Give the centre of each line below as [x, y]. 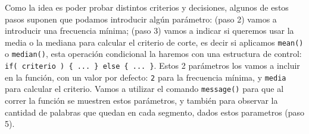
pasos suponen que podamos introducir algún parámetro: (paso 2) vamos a [141, 19]
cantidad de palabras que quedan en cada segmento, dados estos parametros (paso [155, 112]
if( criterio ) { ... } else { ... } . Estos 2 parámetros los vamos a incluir [152, 66]
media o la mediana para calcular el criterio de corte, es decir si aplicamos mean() [154, 42]
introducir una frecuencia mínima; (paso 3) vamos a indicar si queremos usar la [149, 31]
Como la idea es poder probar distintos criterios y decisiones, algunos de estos [147, 7]
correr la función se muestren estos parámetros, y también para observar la [141, 100]
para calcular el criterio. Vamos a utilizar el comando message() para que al [144, 89]
